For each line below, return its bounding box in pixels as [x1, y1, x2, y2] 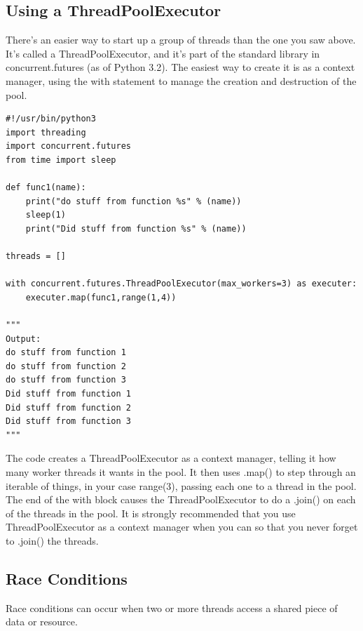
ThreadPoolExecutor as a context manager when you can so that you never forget [6, 519, 358, 534]
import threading [6, 127, 86, 138]
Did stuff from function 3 [6, 416, 131, 427]
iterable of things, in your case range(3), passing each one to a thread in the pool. [6, 478, 357, 493]
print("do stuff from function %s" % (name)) [25, 196, 242, 206]
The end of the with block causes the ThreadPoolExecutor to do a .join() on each [6, 492, 356, 507]
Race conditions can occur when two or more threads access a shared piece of [6, 600, 338, 615]
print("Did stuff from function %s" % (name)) [25, 223, 247, 234]
